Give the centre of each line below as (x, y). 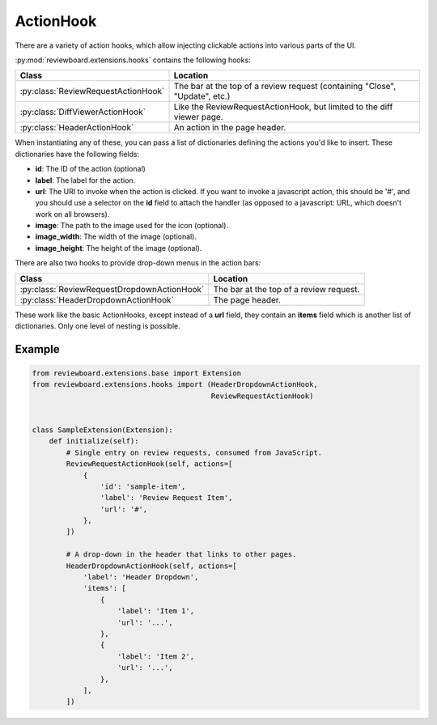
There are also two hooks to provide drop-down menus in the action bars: (138, 263)
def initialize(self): (94, 441)
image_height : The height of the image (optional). (119, 248)
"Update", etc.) (202, 96)
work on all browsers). (72, 214)
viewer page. (198, 117)
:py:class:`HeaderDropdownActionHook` (97, 299)
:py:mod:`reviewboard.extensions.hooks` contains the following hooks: (133, 60)
